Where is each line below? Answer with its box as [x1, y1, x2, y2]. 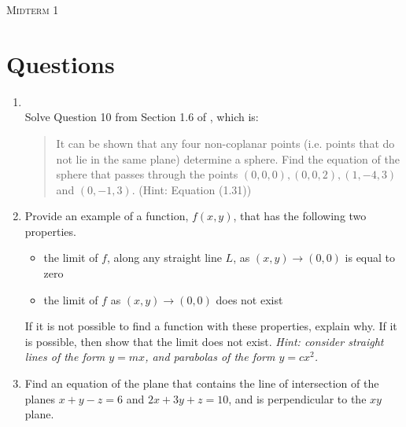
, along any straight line [106, 249, 222, 266]
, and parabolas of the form [145, 348, 275, 365]
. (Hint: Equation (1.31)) [131, 181, 252, 197]
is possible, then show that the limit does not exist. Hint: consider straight [24, 333, 384, 349]
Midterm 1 [6, 2, 59, 17]
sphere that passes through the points [56, 166, 238, 182]
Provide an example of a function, [24, 208, 189, 224]
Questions [6, 47, 115, 79]
